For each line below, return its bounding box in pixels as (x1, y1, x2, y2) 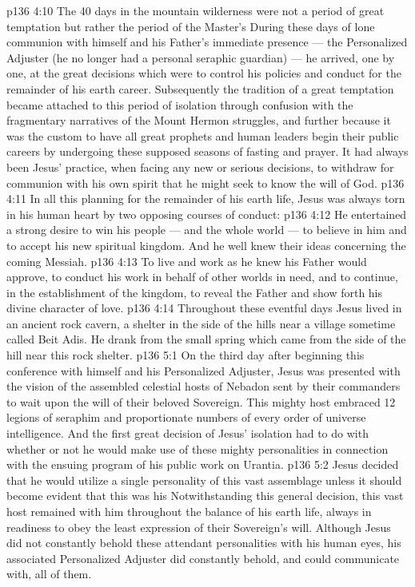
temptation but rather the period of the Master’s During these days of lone (6, 18, 375, 34)
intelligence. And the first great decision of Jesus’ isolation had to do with (6, 425, 369, 442)
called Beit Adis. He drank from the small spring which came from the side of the (6, 331, 406, 347)
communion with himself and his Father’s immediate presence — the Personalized (6, 34, 408, 50)
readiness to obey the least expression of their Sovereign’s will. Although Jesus (6, 518, 391, 535)
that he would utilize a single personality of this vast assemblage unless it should (6, 471, 402, 488)
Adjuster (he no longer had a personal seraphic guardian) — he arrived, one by (6, 49, 395, 65)
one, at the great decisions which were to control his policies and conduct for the (6, 65, 401, 81)
